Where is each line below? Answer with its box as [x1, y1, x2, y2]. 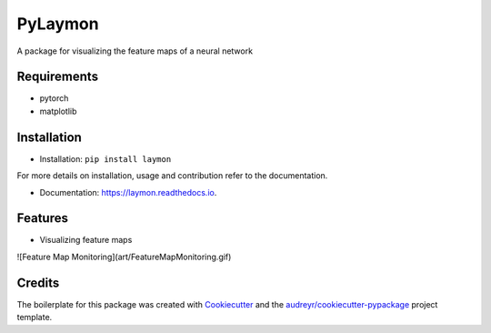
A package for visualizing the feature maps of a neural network [16, 45, 254, 56]
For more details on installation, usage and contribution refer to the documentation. [16, 170, 328, 181]
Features [16, 210, 68, 227]
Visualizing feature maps [39, 235, 133, 246]
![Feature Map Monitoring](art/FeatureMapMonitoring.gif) [16, 251, 232, 262]
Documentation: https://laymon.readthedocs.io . [39, 187, 217, 197]
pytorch [39, 93, 69, 104]
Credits [16, 275, 60, 290]
